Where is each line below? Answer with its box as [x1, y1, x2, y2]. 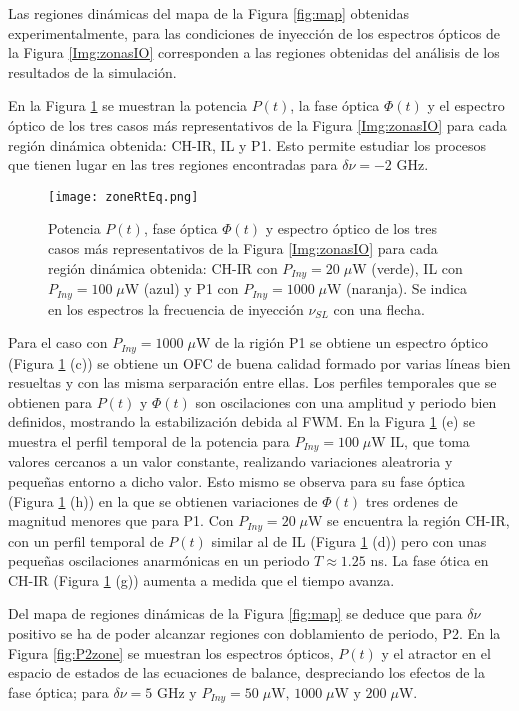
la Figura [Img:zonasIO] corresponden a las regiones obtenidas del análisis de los [8, 42, 500, 63]
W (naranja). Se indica [327, 278, 468, 299]
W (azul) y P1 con [124, 278, 239, 299]
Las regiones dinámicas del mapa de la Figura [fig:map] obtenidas [8, 3, 409, 23]
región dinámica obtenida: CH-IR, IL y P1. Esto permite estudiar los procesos [8, 134, 487, 155]
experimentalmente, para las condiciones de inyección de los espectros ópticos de [8, 22, 501, 43]
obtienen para [8, 391, 93, 412]
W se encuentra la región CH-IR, [307, 510, 510, 531]
